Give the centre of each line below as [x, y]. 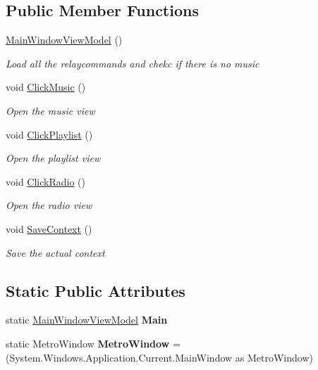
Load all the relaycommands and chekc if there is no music [133, 63]
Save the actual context [55, 252]
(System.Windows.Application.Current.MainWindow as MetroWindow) [159, 357]
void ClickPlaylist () [49, 134]
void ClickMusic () [46, 87]
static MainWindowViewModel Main [87, 320]
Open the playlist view [53, 158]
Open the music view [50, 110]
